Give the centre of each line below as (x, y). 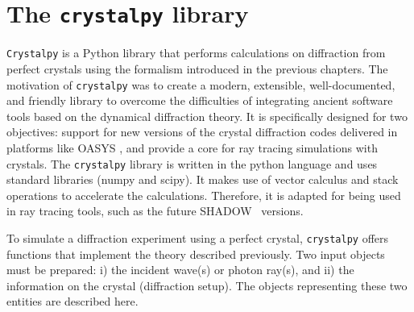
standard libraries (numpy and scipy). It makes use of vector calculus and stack (203, 179)
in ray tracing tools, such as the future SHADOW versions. (155, 211)
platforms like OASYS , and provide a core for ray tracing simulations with (192, 147)
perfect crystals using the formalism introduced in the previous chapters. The (197, 68)
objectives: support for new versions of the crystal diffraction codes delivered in (202, 132)
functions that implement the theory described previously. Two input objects (196, 254)
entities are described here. (72, 301)
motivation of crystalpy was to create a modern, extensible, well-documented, (201, 84)
